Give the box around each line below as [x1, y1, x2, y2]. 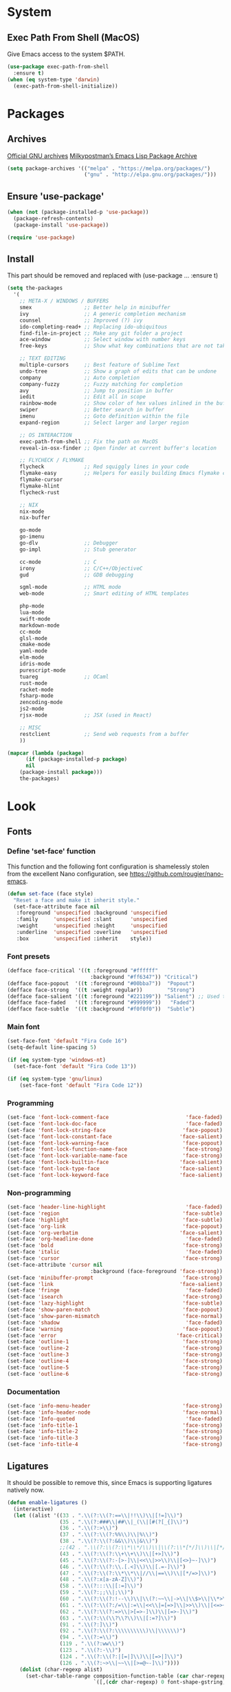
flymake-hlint [19, 483, 60, 489]
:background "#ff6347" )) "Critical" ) [90, 973, 198, 980]
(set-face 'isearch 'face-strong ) [7, 1294, 223, 1301]
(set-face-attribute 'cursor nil [7, 1261, 103, 1268]
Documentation [7, 1387, 60, 1397]
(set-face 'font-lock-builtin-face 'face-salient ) [7, 1159, 223, 1166]
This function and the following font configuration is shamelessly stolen [7, 862, 210, 871]
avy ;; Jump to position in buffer [19, 387, 174, 394]
